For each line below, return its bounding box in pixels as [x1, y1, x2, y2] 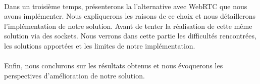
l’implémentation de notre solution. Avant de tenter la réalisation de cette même [4, 20, 252, 31]
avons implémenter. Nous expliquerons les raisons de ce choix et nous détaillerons [4, 11, 256, 21]
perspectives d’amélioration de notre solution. [4, 70, 145, 80]
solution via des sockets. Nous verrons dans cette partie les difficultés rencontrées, [4, 30, 256, 41]
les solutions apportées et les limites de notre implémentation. [4, 40, 195, 51]
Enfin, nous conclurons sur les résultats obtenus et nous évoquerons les [4, 60, 223, 71]
